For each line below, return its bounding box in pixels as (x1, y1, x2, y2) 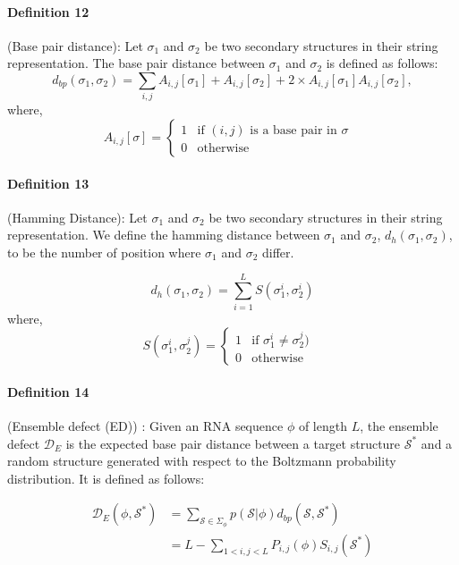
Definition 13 (7, 173, 89, 192)
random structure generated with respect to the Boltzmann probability (7, 451, 396, 470)
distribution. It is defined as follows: (7, 468, 205, 487)
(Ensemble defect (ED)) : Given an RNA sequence (7, 417, 284, 434)
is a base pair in (250, 123, 337, 137)
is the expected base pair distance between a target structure (65, 434, 401, 452)
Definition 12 (7, 2, 89, 21)
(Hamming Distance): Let (7, 207, 148, 226)
